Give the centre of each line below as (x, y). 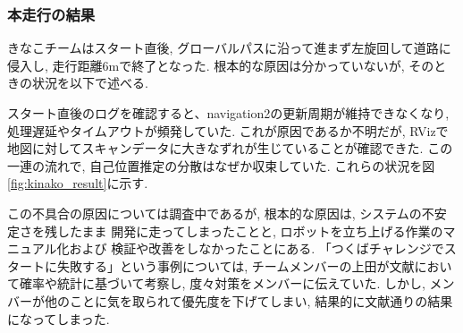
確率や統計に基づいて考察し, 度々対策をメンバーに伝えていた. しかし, (222, 283)
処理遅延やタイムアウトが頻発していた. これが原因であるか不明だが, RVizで (228, 130)
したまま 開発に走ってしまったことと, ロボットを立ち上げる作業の (250, 231)
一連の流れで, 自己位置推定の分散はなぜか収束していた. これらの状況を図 (221, 165)
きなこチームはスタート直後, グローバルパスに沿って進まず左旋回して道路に (229, 48)
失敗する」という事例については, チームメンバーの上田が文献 (236, 265)
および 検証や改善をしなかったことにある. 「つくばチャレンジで (257, 248)
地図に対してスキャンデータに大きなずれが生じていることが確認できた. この (230, 148)
